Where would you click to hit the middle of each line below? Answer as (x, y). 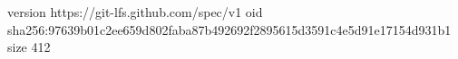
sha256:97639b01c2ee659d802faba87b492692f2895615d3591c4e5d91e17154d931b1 (229, 29)
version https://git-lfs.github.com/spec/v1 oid (135, 12)
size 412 (29, 47)
